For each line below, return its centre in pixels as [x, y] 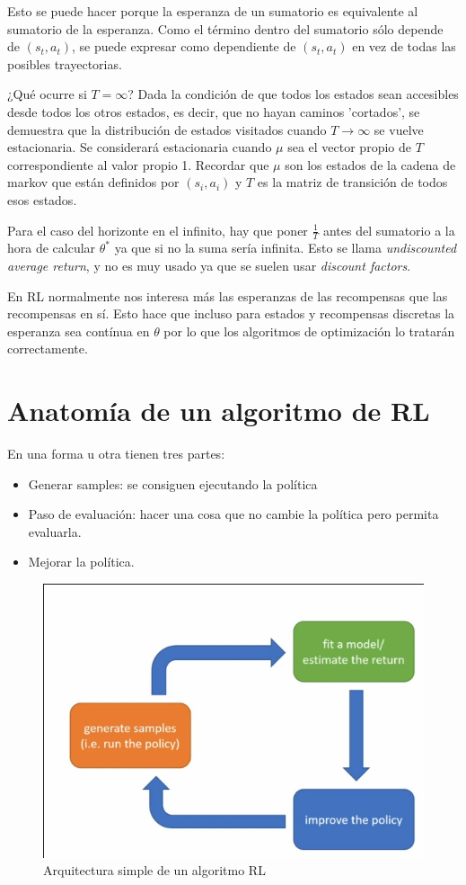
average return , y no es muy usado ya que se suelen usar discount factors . [209, 265]
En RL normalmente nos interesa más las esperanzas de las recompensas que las [228, 295]
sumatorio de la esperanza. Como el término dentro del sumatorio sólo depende [225, 28]
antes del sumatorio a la [389, 230]
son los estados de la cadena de [370, 164]
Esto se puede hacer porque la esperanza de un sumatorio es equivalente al [213, 11]
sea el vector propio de [349, 147]
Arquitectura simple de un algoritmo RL [154, 870]
